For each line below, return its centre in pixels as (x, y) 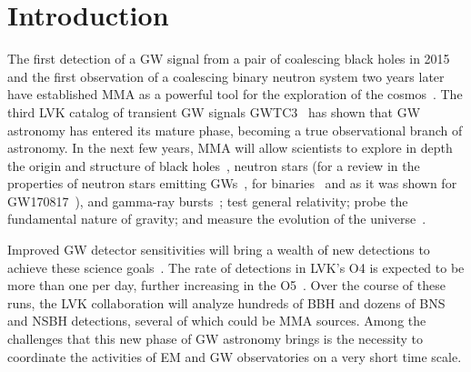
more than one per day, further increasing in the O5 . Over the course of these (226, 285)
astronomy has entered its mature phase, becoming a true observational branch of (235, 130)
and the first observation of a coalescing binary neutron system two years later (226, 76)
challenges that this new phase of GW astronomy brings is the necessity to (215, 339)
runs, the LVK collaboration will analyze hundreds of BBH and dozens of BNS (226, 302)
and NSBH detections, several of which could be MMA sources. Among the (217, 321)
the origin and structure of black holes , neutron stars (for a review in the (214, 165)
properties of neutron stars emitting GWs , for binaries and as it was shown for (232, 183)
